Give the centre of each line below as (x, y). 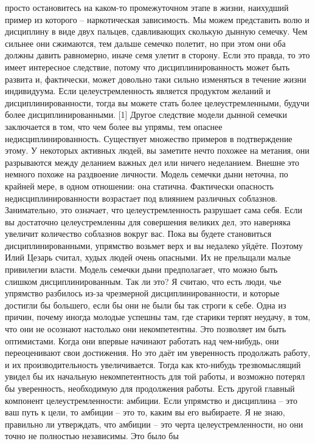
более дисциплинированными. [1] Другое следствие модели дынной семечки (146, 114)
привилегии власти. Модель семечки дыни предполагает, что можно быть (141, 269)
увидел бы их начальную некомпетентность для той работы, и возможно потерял (155, 376)
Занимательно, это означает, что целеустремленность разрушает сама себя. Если (154, 210)
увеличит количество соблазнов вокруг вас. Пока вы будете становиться (138, 234)
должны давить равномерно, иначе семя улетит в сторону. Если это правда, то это (157, 55)
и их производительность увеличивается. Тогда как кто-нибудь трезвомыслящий (153, 364)
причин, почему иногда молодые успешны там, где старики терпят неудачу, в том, (158, 317)
